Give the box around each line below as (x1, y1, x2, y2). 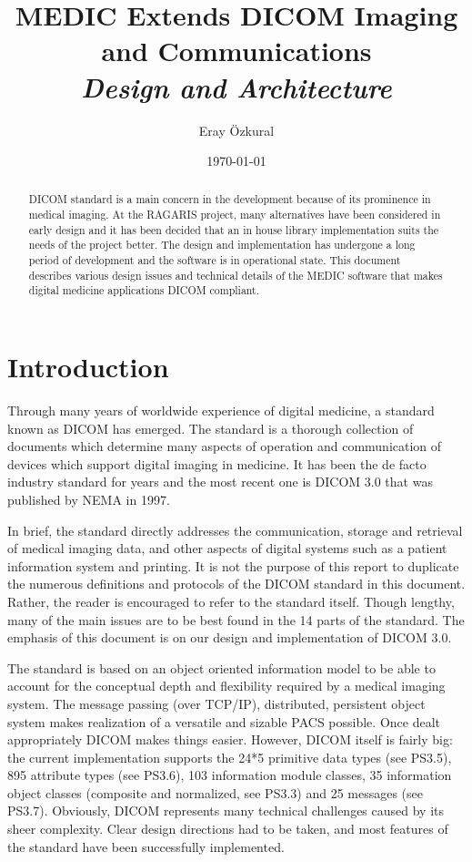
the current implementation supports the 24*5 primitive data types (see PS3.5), (7, 747, 452, 766)
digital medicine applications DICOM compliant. (28, 282, 260, 298)
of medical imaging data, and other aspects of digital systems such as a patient (7, 539, 447, 558)
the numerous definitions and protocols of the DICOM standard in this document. (7, 574, 466, 593)
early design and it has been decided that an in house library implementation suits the (28, 221, 439, 237)
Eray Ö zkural (198, 120, 275, 139)
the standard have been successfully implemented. (7, 836, 285, 856)
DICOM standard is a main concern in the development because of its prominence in (28, 191, 431, 207)
